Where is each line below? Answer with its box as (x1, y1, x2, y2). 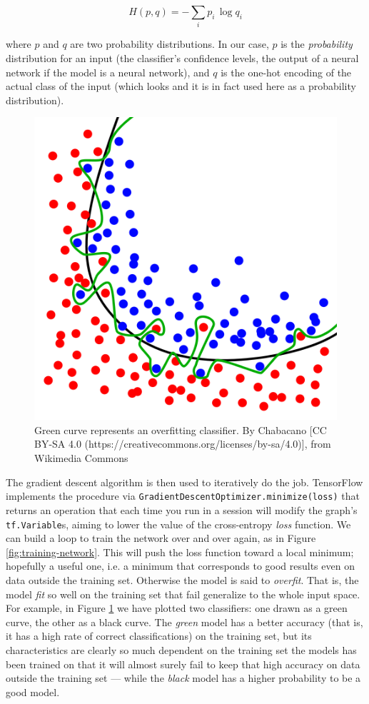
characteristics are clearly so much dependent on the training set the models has (6, 642, 357, 657)
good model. (6, 684, 60, 699)
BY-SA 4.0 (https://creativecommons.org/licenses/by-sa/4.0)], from (34, 436, 331, 451)
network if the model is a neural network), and (6, 64, 210, 79)
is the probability (280, 36, 353, 51)
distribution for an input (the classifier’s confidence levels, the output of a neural (6, 50, 359, 65)
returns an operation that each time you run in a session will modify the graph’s (6, 502, 358, 517)
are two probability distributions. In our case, (70, 36, 269, 51)
